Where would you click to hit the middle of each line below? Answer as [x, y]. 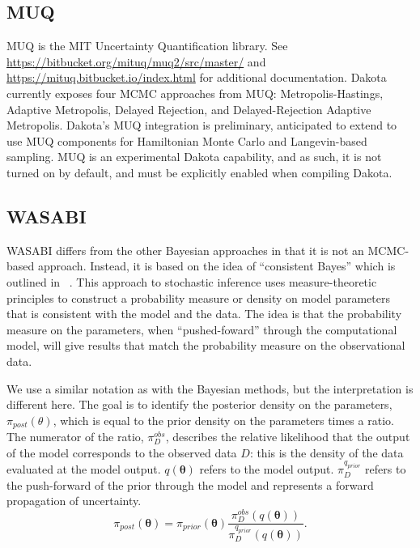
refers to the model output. [267, 469]
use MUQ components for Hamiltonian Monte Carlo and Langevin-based [187, 140]
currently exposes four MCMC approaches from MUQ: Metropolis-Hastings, [195, 93]
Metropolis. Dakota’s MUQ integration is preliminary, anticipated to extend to [202, 125]
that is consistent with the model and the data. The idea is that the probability [204, 314]
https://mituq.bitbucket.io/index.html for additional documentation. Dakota [197, 77]
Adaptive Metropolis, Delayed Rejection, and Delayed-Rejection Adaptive [189, 109]
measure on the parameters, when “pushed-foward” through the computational [202, 329]
